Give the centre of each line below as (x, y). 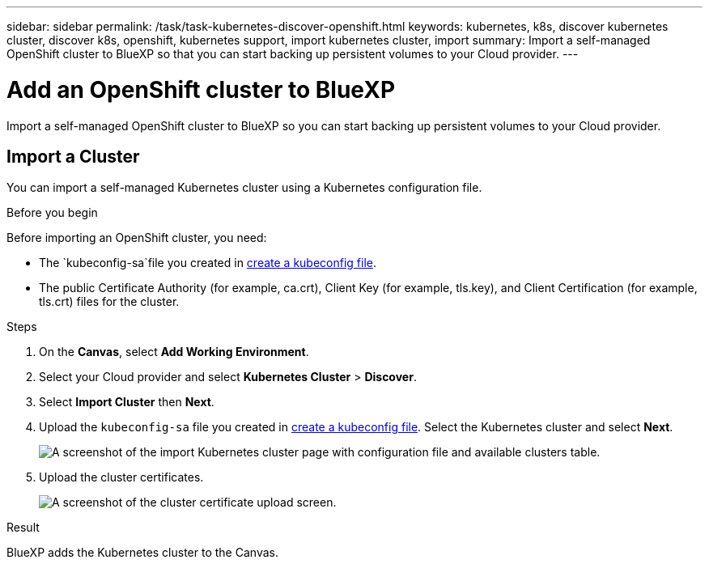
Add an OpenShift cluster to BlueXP (201, 89)
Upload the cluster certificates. (121, 477)
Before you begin (52, 213)
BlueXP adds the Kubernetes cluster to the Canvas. (142, 553)
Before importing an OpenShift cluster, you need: (137, 238)
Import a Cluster (73, 156)
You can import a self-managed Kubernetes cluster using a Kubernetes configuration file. (244, 188)
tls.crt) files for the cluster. (109, 302)
